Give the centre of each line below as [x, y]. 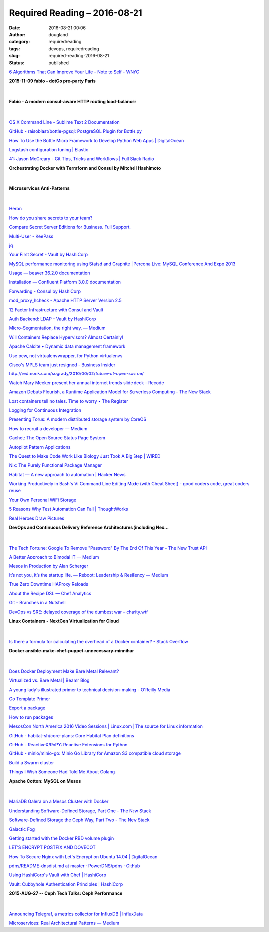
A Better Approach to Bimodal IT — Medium [54, 557]
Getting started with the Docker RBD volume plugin [62, 838]
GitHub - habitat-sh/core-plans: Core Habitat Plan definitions [71, 735]
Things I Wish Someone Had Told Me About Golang [62, 772]
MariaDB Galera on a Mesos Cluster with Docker [59, 802]
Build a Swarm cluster [32, 762]
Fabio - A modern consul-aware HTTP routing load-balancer [73, 102]
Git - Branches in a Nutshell [37, 603]
